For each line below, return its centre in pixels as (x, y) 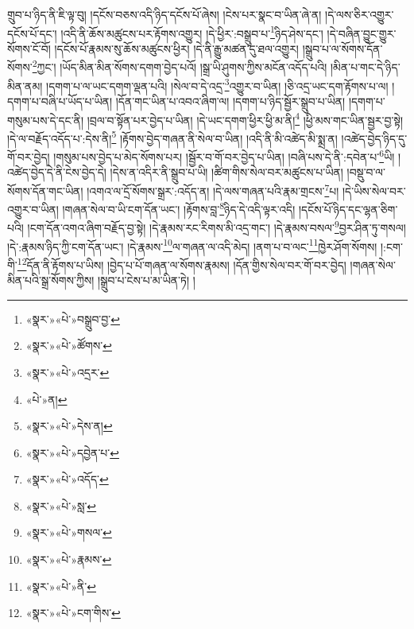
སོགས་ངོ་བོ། (29, 48)
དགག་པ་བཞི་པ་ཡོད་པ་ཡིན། (60, 101)
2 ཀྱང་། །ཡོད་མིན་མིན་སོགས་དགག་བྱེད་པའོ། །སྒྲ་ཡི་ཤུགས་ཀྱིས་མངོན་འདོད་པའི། (180, 66)
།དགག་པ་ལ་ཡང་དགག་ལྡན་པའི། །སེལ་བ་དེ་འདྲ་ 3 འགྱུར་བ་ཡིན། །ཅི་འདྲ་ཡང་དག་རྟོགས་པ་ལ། (217, 84)
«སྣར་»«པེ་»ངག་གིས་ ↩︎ (73, 613)
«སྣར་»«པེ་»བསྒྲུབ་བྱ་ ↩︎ (73, 318)
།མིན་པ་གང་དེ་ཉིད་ (365, 67)
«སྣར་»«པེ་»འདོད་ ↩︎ (67, 479)
